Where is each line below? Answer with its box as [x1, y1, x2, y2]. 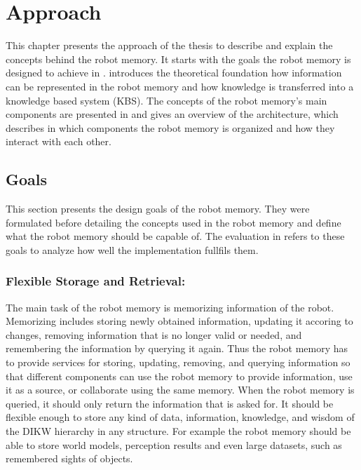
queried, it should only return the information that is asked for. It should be [6, 396, 334, 410]
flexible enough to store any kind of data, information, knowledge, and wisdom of [6, 410, 355, 424]
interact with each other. [6, 134, 111, 149]
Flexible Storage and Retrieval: [6, 272, 186, 290]
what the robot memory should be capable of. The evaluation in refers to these [6, 229, 345, 243]
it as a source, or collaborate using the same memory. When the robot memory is [6, 382, 355, 397]
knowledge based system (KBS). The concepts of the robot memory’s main [6, 93, 327, 107]
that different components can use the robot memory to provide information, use [6, 368, 353, 383]
